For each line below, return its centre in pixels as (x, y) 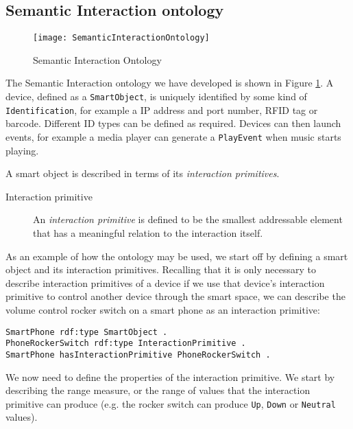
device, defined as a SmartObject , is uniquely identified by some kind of (156, 96)
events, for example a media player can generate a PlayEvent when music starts (173, 136)
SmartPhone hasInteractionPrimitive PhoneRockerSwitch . (138, 355)
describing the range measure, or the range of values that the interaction (158, 390)
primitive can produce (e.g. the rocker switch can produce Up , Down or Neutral (171, 403)
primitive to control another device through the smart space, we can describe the (175, 296)
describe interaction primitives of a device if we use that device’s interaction (165, 282)
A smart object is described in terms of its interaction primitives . (143, 173)
